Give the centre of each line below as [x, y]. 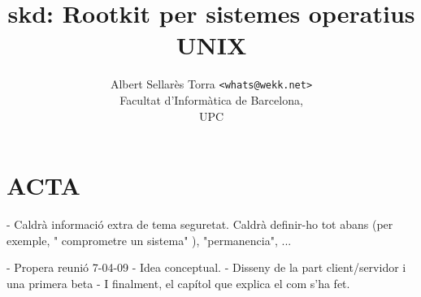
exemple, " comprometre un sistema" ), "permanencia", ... [149, 240]
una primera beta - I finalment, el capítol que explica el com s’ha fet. [178, 283]
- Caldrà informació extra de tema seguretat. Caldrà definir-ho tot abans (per [200, 224]
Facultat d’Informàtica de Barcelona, [211, 99]
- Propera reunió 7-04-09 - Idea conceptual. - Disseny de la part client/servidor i [206, 267]
